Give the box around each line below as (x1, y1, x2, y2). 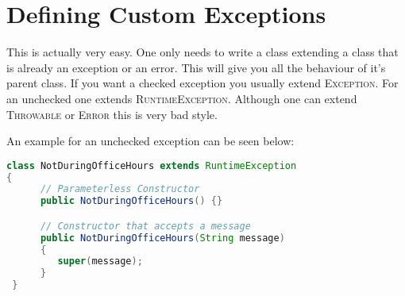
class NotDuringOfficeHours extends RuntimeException (6, 160, 297, 171)
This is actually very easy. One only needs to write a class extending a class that (6, 44, 399, 60)
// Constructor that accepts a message (40, 220, 251, 232)
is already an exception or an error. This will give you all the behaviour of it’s (6, 59, 386, 75)
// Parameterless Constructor (40, 183, 200, 195)
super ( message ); (57, 256, 143, 267)
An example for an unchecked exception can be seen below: (6, 133, 295, 149)
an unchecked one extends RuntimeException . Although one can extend (6, 90, 357, 106)
